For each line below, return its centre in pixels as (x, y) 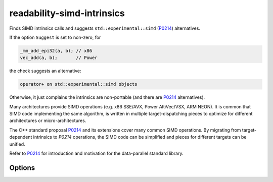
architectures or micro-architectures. (48, 120)
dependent (21, 137)
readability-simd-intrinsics (67, 13)
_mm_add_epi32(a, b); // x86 (56, 51)
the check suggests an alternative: (45, 71)
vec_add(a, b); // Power (59, 58)
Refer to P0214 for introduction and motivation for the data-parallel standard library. (96, 153)
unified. (17, 144)
